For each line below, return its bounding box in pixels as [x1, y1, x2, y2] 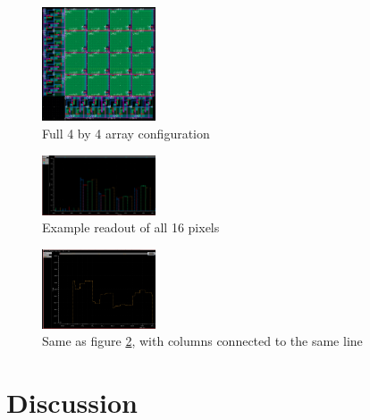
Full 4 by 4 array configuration [42, 123, 210, 142]
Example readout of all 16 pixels [42, 218, 220, 237]
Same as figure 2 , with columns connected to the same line [42, 332, 363, 350]
